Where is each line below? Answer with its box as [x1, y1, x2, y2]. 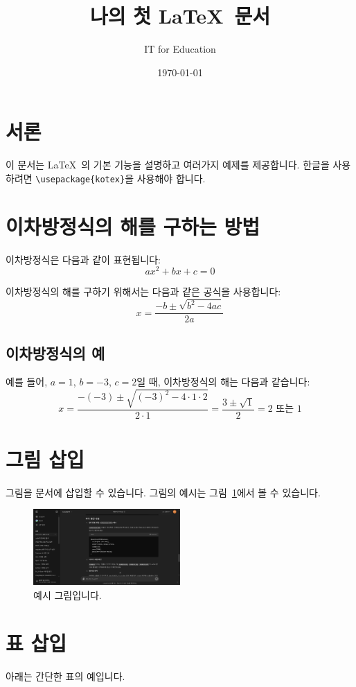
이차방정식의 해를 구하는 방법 [6, 211, 260, 240]
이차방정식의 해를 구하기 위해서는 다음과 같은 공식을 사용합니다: [6, 284, 281, 299]
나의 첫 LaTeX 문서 [89, 1, 271, 30]
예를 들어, [6, 374, 48, 389]
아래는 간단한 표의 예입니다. [6, 668, 125, 683]
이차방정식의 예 [6, 342, 105, 363]
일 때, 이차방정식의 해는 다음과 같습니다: [136, 374, 310, 389]
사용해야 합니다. [136, 171, 206, 185]
